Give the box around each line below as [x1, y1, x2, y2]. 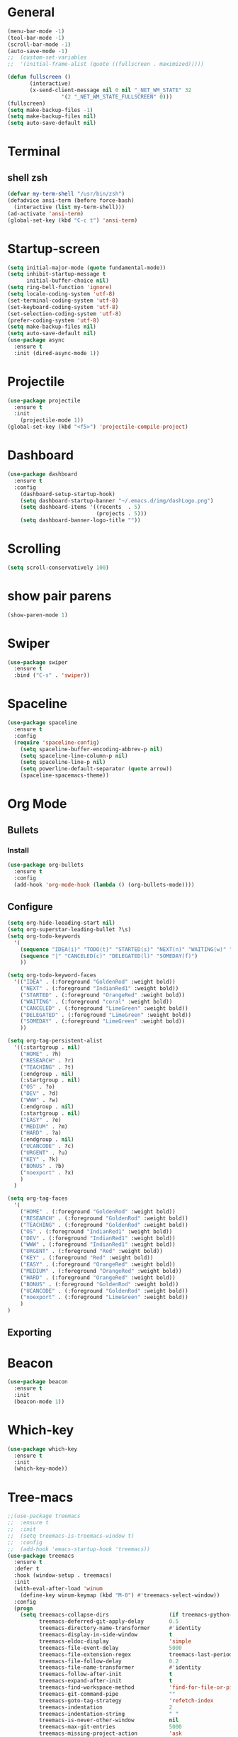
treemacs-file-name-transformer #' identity [38, 1664, 201, 1671]
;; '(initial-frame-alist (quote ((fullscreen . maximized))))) [7, 61, 204, 68]
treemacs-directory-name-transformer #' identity [38, 1624, 201, 1632]
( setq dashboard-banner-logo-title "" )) [20, 517, 141, 524]
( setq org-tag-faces [7, 1195, 69, 1202]
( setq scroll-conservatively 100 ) [7, 564, 110, 571]
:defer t [13, 1565, 40, 1573]
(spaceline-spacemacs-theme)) [20, 772, 110, 780]
